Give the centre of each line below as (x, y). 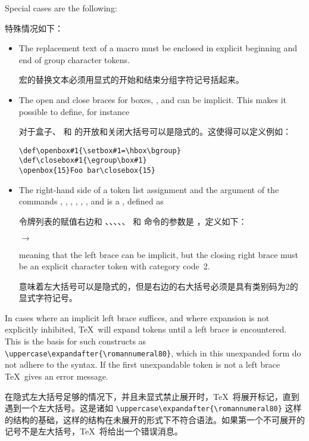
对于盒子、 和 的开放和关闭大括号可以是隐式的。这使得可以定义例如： (155, 131)
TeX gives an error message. (57, 376)
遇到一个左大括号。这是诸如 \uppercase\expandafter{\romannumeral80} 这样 (153, 408)
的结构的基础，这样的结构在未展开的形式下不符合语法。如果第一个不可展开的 (155, 419)
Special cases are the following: (61, 8)
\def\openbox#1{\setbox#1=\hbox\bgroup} (100, 150)
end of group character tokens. (74, 59)
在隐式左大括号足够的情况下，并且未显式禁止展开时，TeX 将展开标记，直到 (152, 396)
